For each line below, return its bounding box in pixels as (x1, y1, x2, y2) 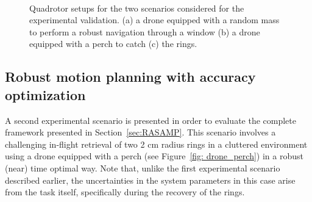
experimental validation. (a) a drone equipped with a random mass (29, 13, 280, 26)
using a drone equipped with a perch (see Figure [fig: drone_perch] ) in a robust (5, 150, 303, 162)
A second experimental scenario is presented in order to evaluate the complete (5, 114, 297, 126)
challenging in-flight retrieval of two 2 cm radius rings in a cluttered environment (5, 137, 308, 150)
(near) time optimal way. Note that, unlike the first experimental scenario (5, 161, 280, 174)
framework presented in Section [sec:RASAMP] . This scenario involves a (5, 126, 276, 139)
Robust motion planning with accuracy (5, 67, 256, 86)
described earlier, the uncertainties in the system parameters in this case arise (5, 173, 296, 186)
